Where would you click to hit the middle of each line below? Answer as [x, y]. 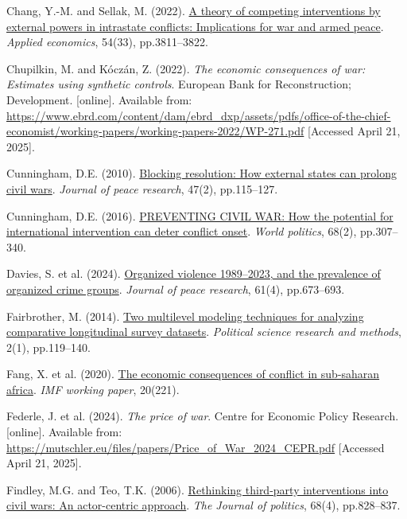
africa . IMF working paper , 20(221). [93, 389]
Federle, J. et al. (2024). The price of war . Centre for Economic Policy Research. [203, 416]
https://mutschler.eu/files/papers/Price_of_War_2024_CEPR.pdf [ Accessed [196, 447]
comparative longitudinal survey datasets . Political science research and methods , [204, 332]
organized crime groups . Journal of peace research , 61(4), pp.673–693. [176, 289]
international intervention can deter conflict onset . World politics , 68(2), [182, 231]
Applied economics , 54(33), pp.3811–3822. [107, 42]
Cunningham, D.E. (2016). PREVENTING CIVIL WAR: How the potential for [200, 215]
